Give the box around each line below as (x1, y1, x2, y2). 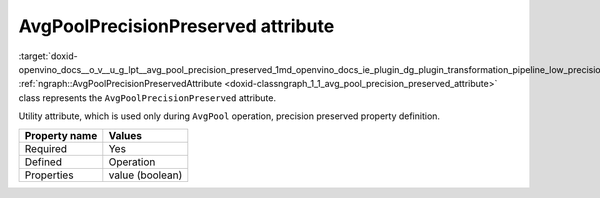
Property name (24, 128, 98, 142)
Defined (24, 155, 62, 169)
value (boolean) (108, 168, 183, 182)
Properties (24, 168, 74, 182)
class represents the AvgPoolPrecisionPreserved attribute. (18, 91, 277, 104)
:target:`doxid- (18, 50, 79, 62)
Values (108, 128, 143, 142)
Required (24, 141, 68, 155)
